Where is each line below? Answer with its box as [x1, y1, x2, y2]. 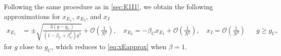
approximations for [4, 11, 60, 21]
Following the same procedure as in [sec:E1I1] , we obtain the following [4, 1, 213, 11]
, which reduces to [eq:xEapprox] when [51, 41, 167, 52]
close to [19, 41, 42, 52]
